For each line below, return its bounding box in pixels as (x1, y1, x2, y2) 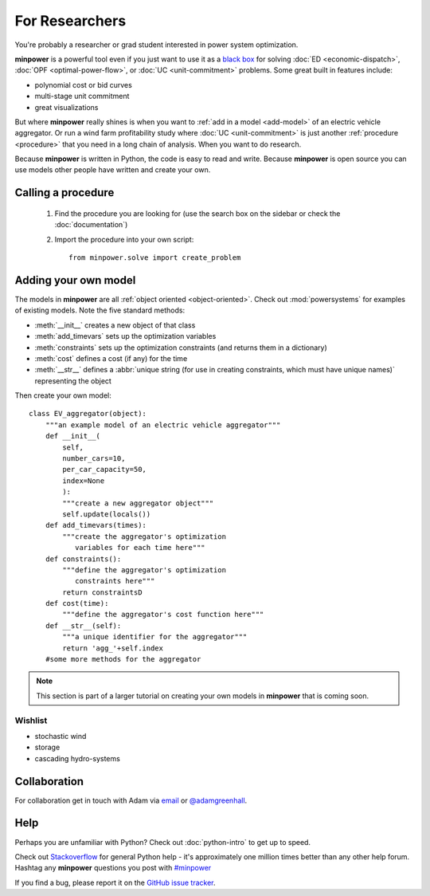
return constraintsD (62, 588, 143, 597)
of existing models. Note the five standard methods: (14, 305, 186, 315)
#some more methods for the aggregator (45, 654, 201, 664)
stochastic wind (34, 731, 87, 741)
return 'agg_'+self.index (62, 643, 163, 653)
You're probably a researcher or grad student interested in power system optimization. (14, 40, 299, 49)
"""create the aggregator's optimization (62, 532, 227, 541)
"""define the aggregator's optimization (62, 565, 227, 574)
